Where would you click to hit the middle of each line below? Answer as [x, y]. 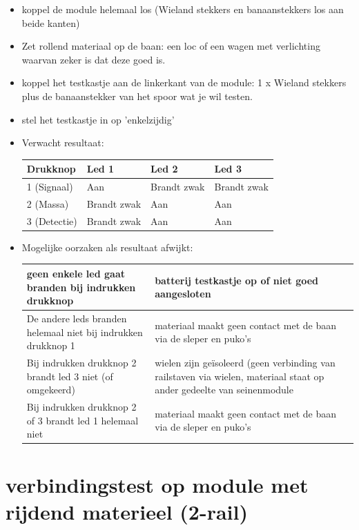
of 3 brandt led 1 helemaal [83, 420]
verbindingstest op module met [157, 484]
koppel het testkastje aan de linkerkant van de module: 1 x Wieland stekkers [184, 82]
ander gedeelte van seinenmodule [224, 390]
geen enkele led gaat [76, 273]
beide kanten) [51, 22]
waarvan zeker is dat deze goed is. [94, 59]
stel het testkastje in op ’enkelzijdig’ [98, 119]
